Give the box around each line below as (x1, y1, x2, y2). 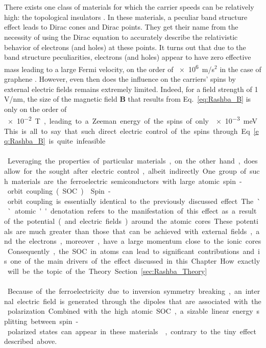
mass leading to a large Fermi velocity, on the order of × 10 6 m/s (4, 62, 215, 74)
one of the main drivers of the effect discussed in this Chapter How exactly (10, 256, 260, 266)
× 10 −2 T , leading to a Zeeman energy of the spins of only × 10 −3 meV (7, 114, 257, 126)
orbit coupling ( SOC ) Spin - (7, 185, 111, 196)
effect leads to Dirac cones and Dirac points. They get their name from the (4, 21, 238, 32)
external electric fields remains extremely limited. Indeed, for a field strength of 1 (4, 83, 258, 94)
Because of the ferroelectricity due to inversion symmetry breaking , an (7, 286, 242, 296)
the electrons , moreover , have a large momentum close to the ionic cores (15, 236, 261, 246)
